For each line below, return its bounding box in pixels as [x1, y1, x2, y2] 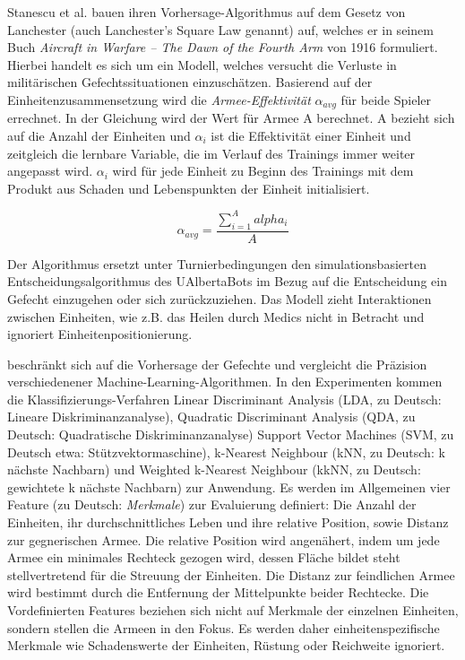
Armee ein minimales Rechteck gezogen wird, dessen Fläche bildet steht [7, 548, 400, 567]
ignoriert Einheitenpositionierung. [7, 325, 193, 343]
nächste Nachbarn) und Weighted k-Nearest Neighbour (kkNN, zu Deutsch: [7, 460, 421, 479]
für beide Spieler [340, 90, 431, 109]
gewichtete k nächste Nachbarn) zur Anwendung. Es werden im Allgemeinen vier [7, 477, 451, 496]
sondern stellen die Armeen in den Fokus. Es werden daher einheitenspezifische [7, 618, 440, 637]
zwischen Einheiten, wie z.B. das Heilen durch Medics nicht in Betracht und [7, 307, 425, 326]
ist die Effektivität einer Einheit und [211, 126, 411, 145]
